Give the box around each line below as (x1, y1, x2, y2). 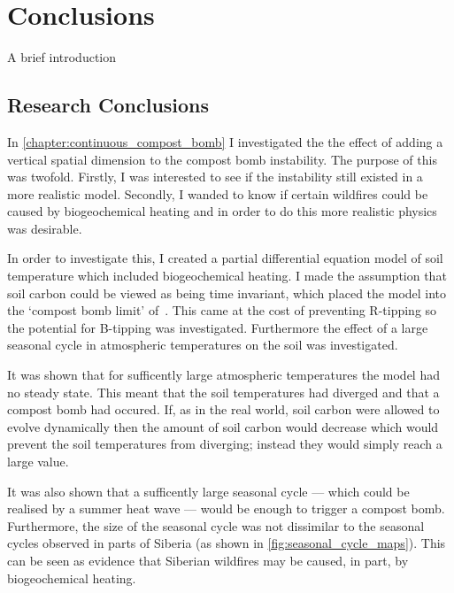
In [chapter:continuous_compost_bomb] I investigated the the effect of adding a (7, 132, 443, 150)
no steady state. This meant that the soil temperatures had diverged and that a (7, 382, 440, 401)
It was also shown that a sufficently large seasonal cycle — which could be (7, 481, 410, 500)
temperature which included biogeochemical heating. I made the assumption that (7, 266, 447, 285)
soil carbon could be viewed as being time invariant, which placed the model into (7, 283, 447, 302)
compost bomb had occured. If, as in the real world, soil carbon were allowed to (7, 400, 440, 419)
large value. (7, 452, 69, 471)
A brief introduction (7, 48, 117, 66)
